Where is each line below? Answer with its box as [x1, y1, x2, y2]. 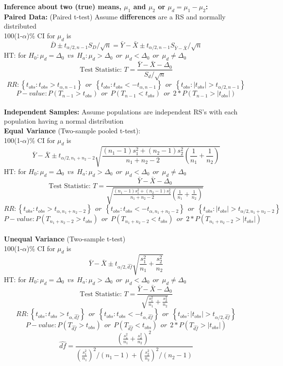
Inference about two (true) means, [4, 1, 121, 11]
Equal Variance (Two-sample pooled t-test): [4, 126, 141, 136]
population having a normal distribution [4, 116, 124, 126]
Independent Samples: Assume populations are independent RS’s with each [4, 106, 238, 116]
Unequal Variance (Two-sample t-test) [4, 234, 126, 244]
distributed [4, 21, 37, 31]
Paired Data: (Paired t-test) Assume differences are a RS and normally [4, 11, 226, 21]
